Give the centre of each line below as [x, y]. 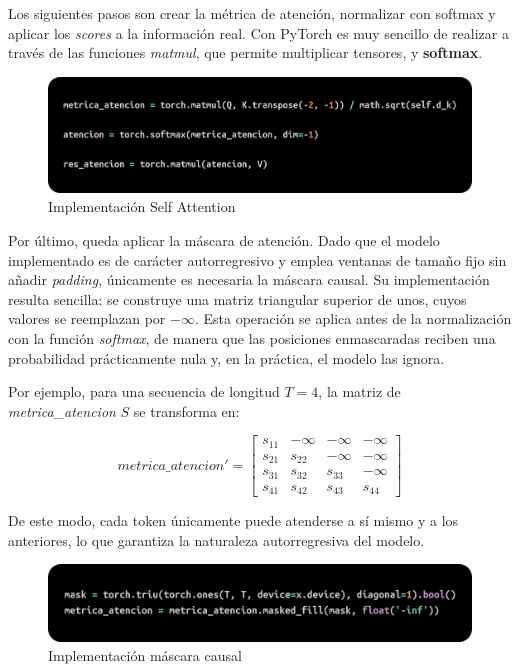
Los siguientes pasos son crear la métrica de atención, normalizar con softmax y [252, 13]
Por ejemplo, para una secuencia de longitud [144, 391]
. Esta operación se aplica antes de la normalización [353, 318]
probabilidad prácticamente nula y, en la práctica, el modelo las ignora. [226, 357]
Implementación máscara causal [145, 655]
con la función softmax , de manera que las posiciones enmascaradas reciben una [252, 337]
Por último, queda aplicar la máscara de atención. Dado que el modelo [224, 240]
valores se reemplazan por [87, 318]
